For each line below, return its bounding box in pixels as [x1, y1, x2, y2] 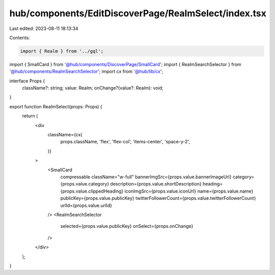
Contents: [9, 35, 30, 41]
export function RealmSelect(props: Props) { [9, 103, 103, 109]
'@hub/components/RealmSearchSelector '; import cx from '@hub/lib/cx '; [9, 69, 163, 75]
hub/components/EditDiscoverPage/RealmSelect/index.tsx [9, 8, 267, 19]
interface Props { [9, 78, 45, 84]
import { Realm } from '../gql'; [20, 48, 104, 54]
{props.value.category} [60, 181, 109, 187]
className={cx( [47, 132, 82, 138]
